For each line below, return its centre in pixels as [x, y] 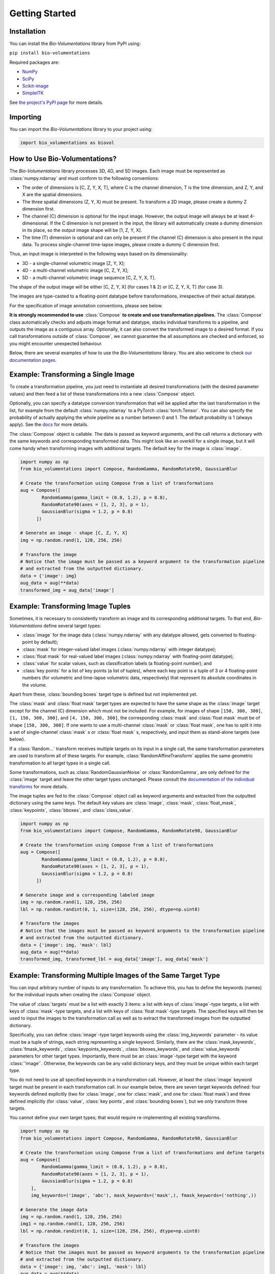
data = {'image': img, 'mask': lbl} [66, 945]
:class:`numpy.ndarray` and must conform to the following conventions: [84, 178]
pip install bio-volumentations [50, 53]
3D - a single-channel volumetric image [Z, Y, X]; [74, 263]
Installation [28, 31]
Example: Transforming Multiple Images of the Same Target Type [115, 975]
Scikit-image [35, 86]
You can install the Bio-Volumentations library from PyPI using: [75, 44]
